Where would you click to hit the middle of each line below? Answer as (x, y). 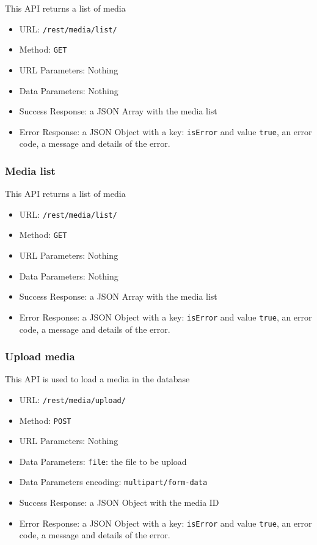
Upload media (40, 356)
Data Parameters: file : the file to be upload (103, 461)
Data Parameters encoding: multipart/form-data (113, 482)
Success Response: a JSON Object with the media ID (119, 502)
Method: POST (45, 420)
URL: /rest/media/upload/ (72, 399)
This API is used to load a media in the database (97, 379)
